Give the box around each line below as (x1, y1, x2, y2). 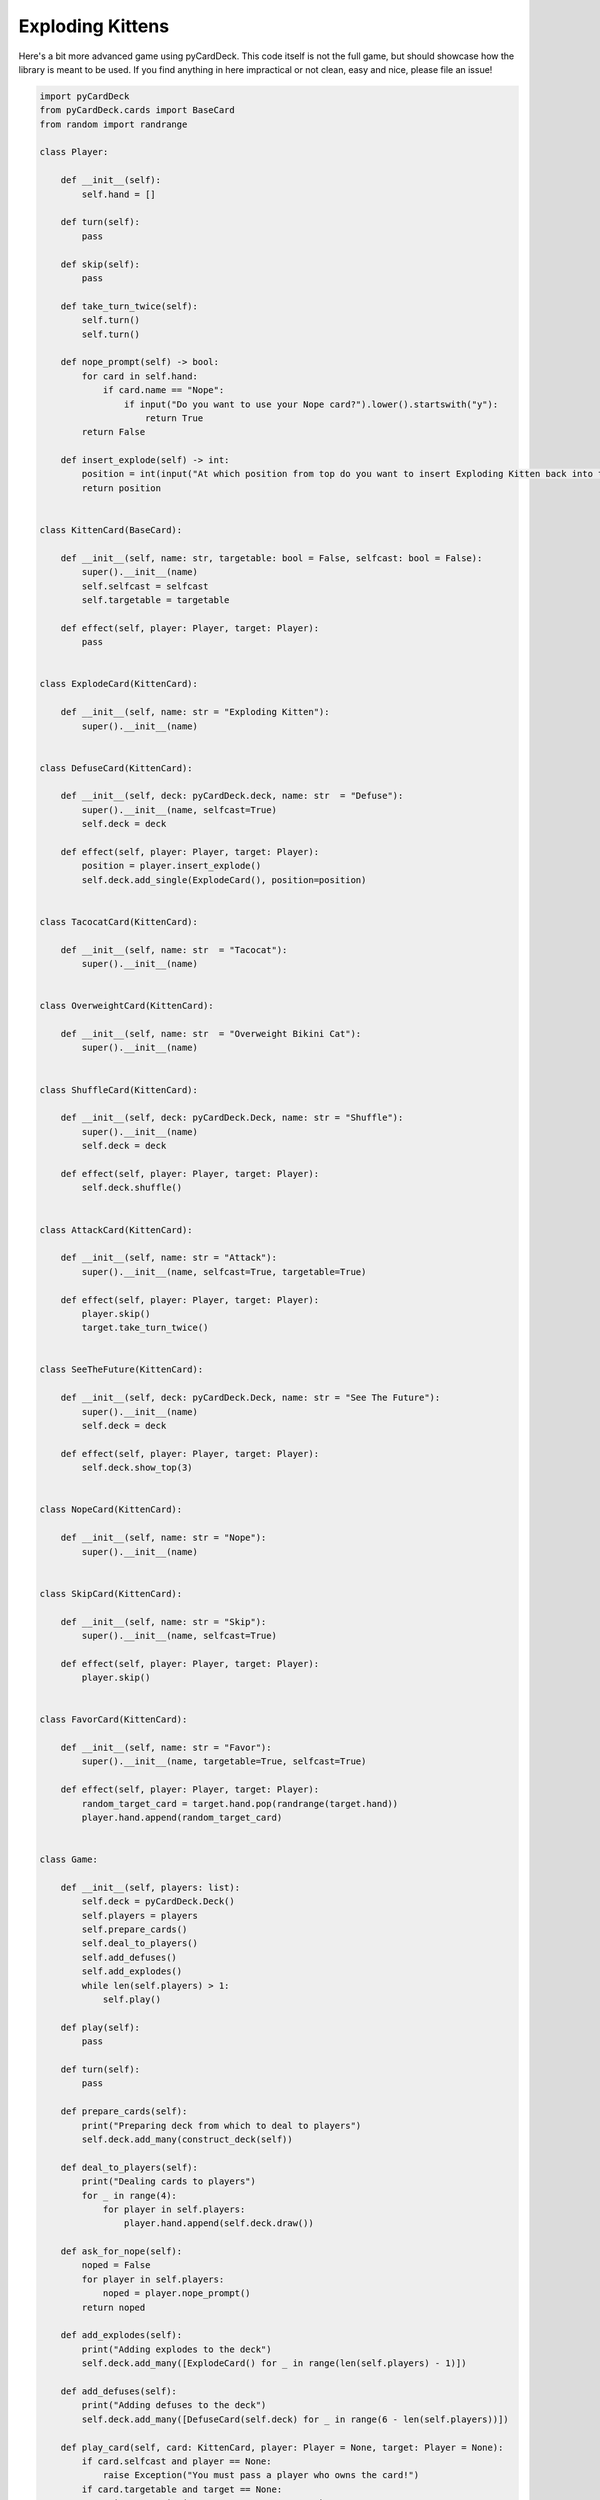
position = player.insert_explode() (81, 860, 262, 872)
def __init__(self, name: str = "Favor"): (60, 1742, 272, 1754)
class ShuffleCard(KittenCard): (39, 1084, 199, 1095)
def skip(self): (60, 258, 140, 270)
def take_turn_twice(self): (60, 300, 199, 312)
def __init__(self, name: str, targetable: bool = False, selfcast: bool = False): (60, 552, 483, 564)
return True (145, 412, 204, 424)
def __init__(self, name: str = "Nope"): (60, 1532, 267, 1544)
